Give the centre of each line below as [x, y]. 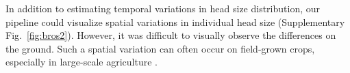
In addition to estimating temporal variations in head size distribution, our [163, 8]
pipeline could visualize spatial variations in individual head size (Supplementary [175, 21]
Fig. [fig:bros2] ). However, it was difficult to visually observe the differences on [171, 35]
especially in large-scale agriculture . [82, 62]
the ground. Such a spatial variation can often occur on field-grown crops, [160, 48]
